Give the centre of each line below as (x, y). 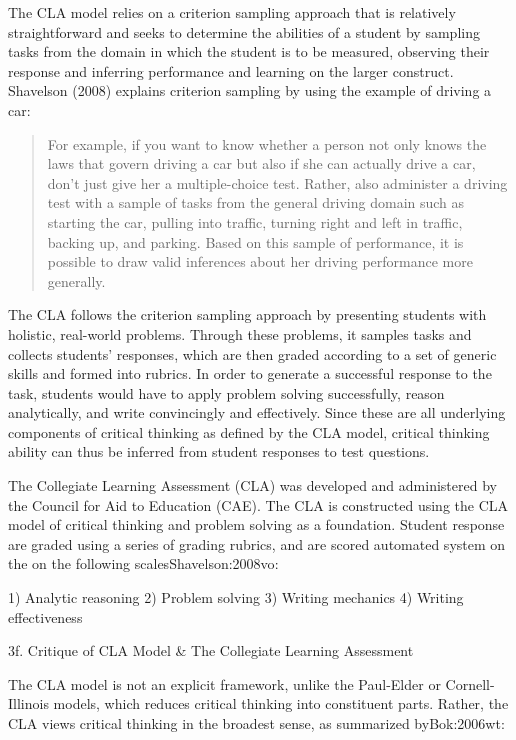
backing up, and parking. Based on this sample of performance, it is (255, 241)
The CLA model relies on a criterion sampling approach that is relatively (232, 12)
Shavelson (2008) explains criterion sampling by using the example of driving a (250, 90)
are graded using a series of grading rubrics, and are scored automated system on (257, 543)
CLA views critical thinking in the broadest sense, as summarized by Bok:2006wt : (256, 723)
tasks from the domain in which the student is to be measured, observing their (249, 51)
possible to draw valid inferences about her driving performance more (260, 261)
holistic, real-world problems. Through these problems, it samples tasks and (240, 333)
